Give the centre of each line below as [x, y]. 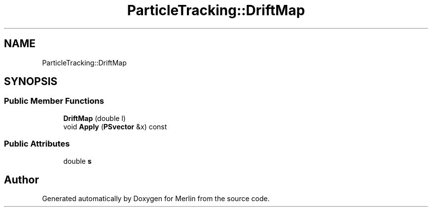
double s [77, 161]
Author [21, 180]
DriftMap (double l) [94, 118]
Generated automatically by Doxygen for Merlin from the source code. [156, 199]
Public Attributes [37, 144]
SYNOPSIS [31, 82]
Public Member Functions [54, 101]
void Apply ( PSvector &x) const [115, 126]
